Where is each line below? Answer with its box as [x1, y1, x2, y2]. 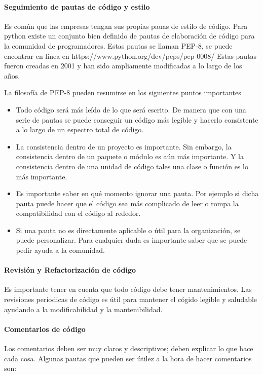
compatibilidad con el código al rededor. [16, 208, 141, 218]
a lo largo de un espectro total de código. [16, 124, 144, 135]
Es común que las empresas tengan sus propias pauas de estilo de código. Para [4, 20, 248, 31]
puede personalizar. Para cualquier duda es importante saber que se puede [16, 235, 247, 245]
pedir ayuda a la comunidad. [16, 245, 105, 255]
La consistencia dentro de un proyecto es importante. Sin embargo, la [16, 141, 232, 152]
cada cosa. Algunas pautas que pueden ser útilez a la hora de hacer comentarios [4, 353, 252, 363]
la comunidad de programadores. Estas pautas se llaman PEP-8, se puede [4, 40, 233, 51]
